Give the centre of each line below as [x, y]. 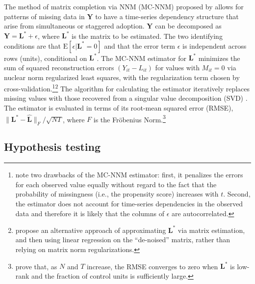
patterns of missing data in [44, 16]
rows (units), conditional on [46, 58]
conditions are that [33, 45]
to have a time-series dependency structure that [167, 16]
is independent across [215, 45]
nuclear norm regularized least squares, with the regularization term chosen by [122, 77]
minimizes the [219, 58]
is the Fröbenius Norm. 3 [129, 118]
